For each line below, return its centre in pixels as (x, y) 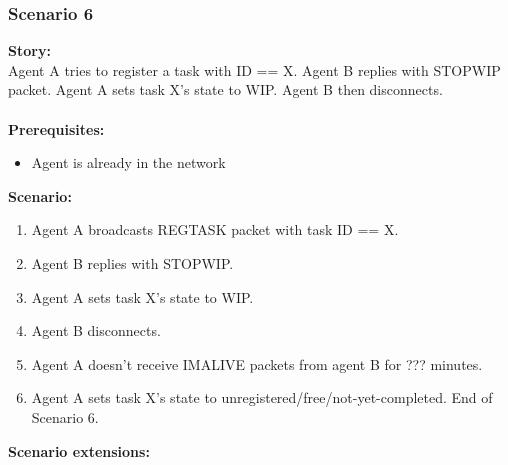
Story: (29, 50)
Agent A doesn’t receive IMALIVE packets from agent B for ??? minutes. (257, 363)
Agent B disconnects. (96, 330)
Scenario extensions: (79, 450)
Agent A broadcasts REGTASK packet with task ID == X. (215, 229)
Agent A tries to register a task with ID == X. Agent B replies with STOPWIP (254, 69)
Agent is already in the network (128, 162)
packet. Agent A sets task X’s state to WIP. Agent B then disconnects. (225, 89)
